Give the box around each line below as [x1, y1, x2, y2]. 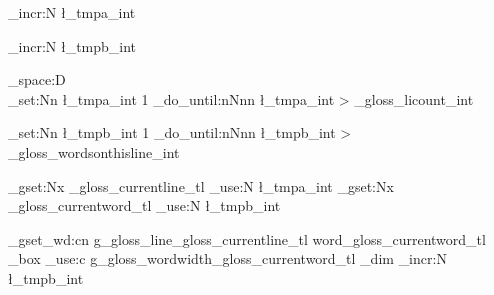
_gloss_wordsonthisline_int [8, 141, 180, 162]
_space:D [8, 69, 66, 90]
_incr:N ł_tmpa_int [8, 2, 136, 22]
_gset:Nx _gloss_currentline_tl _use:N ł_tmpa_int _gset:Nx [8, 175, 394, 196]
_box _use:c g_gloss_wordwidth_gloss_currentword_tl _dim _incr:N [8, 248, 447, 269]
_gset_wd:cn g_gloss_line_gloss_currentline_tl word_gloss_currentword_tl [8, 228, 486, 249]
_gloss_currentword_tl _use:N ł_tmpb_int [8, 195, 281, 216]
